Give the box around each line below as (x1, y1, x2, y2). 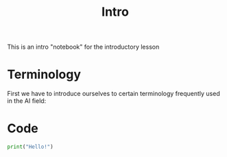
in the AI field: (7, 97, 47, 105)
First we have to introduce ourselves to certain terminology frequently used (7, 90, 221, 98)
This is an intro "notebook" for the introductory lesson (7, 43, 160, 51)
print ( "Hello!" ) (7, 143, 53, 151)
